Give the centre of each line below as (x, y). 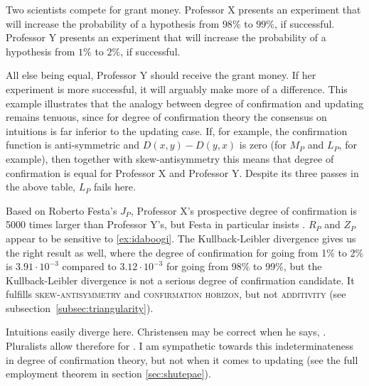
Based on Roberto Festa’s (61, 210)
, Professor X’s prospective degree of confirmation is (244, 210)
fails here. (114, 187)
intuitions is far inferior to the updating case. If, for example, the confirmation (177, 130)
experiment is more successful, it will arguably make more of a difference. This (177, 89)
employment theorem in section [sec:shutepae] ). (108, 374)
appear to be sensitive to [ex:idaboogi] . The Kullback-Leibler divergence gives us (181, 238)
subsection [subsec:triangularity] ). (80, 307)
